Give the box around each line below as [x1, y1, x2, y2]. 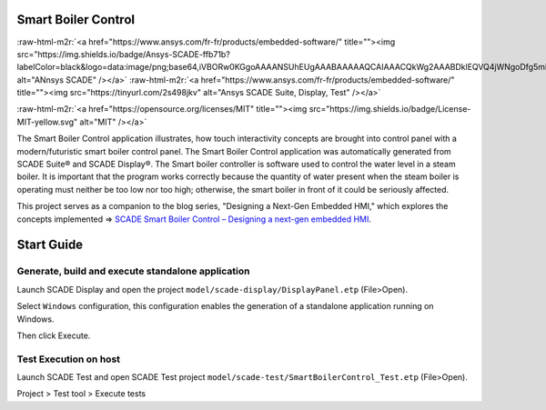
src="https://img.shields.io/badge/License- [308, 104, 471, 115]
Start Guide [16, 237, 84, 253]
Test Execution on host [16, 353, 121, 365]
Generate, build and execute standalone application [16, 265, 250, 277]
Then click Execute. [16, 330, 91, 341]
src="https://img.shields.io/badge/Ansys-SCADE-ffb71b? [16, 48, 231, 59]
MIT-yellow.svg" [16, 116, 78, 127]
